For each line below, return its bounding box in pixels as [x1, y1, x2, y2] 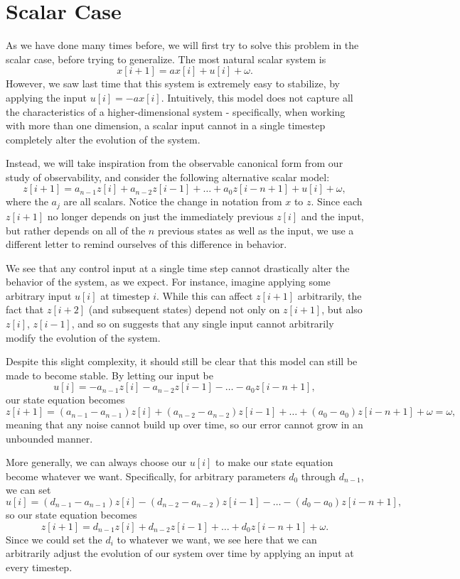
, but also [321, 302, 363, 317]
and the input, [301, 208, 364, 223]
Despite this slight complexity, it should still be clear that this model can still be [6, 354, 358, 369]
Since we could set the [6, 531, 102, 546]
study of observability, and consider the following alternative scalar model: [6, 169, 330, 184]
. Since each [311, 194, 363, 209]
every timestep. [6, 559, 73, 574]
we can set [6, 482, 51, 497]
